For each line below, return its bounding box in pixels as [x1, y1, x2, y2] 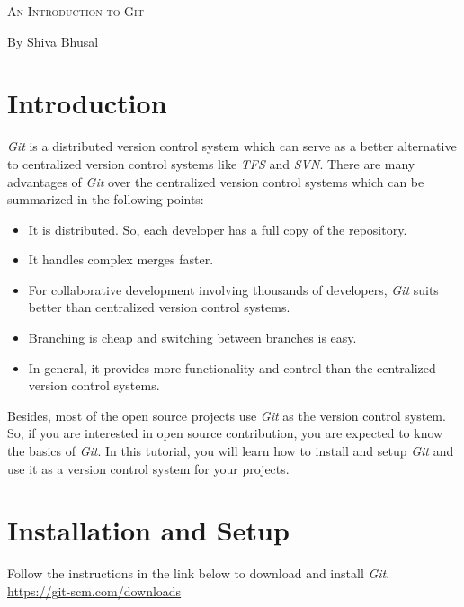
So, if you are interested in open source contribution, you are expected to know [7, 424, 443, 442]
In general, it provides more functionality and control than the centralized [28, 358, 436, 377]
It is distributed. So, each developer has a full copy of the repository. [28, 219, 407, 238]
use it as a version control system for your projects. [7, 459, 290, 478]
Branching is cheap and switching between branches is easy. [28, 328, 357, 347]
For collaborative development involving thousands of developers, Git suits [28, 280, 439, 299]
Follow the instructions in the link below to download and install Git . [7, 564, 390, 583]
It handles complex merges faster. [28, 250, 214, 269]
